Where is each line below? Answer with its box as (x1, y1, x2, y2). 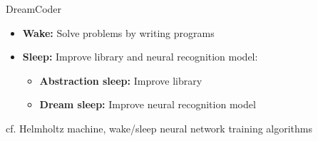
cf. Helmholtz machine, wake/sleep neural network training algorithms (6, 120, 313, 135)
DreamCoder (6, 1, 62, 16)
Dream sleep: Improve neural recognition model (39, 97, 256, 112)
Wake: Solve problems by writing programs (22, 25, 215, 40)
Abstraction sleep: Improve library (39, 73, 202, 88)
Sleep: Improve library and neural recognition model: (22, 49, 258, 64)
